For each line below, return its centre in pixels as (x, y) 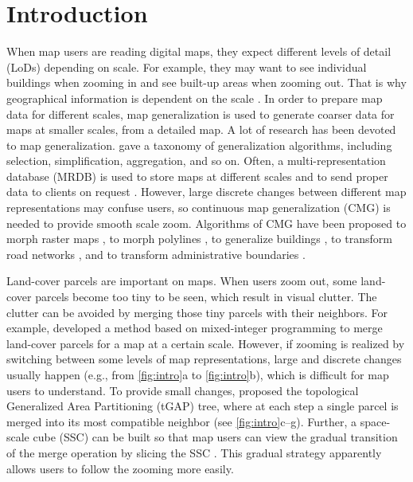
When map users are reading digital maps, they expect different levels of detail (199, 51)
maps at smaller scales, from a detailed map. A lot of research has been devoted (201, 129)
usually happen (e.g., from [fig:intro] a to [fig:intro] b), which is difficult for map (198, 374)
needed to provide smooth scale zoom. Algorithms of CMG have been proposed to (206, 223)
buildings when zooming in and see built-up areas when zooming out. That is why (206, 82)
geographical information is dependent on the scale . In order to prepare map (195, 98)
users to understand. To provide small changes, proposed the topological (183, 390)
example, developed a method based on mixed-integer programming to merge (195, 328)
